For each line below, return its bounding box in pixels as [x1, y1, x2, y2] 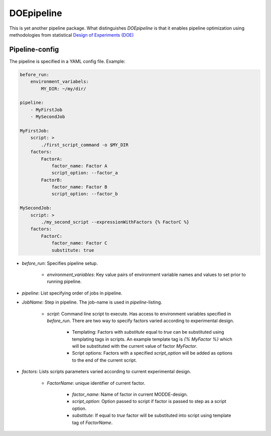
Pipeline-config [9, 45, 59, 54]
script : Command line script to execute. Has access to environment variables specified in [47, 311, 231, 317]
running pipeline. [47, 278, 82, 284]
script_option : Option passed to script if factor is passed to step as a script [72, 398, 227, 404]
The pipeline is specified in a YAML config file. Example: [9, 58, 125, 64]
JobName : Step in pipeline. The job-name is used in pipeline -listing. [22, 299, 163, 306]
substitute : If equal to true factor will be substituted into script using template [72, 412, 231, 418]
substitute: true [51, 247, 94, 253]
